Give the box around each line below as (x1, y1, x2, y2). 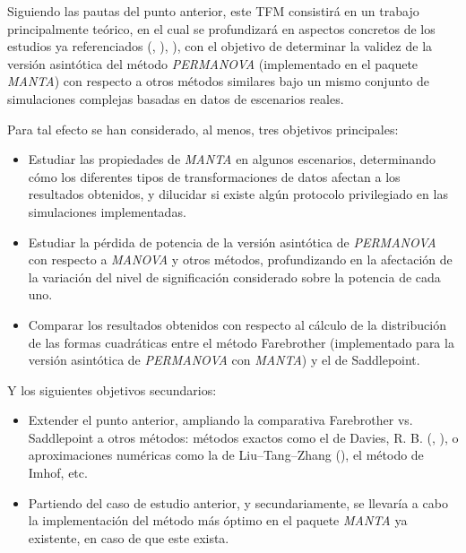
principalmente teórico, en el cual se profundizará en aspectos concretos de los (7, 19, 436, 38)
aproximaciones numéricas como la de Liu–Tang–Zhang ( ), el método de (28, 445, 424, 464)
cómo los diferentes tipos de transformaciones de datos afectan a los (28, 167, 401, 186)
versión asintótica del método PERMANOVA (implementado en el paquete (7, 54, 419, 73)
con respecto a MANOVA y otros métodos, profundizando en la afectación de (28, 250, 453, 269)
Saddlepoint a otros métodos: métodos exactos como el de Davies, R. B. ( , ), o (28, 428, 459, 446)
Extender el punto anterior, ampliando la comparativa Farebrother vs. (28, 410, 413, 429)
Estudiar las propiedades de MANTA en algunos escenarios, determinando (28, 150, 436, 168)
